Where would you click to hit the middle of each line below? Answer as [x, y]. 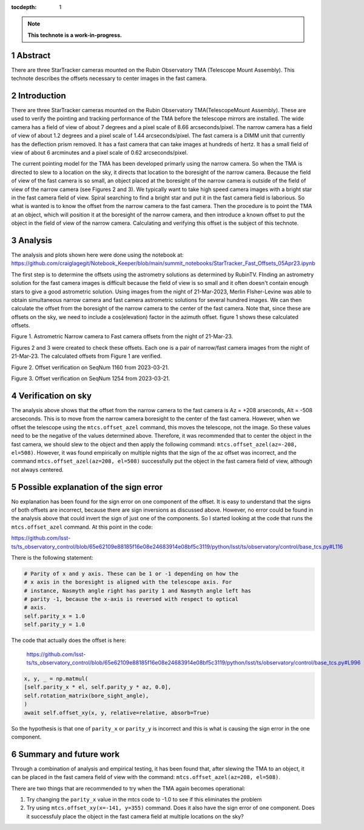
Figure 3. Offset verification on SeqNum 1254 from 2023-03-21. [91, 378]
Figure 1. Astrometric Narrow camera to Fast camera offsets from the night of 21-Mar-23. [122, 336]
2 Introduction [39, 95]
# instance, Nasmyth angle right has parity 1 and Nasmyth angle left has [138, 591]
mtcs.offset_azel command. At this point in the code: [82, 527]
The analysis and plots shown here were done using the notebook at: [98, 255]
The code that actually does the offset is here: [69, 640]
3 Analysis [32, 240]
